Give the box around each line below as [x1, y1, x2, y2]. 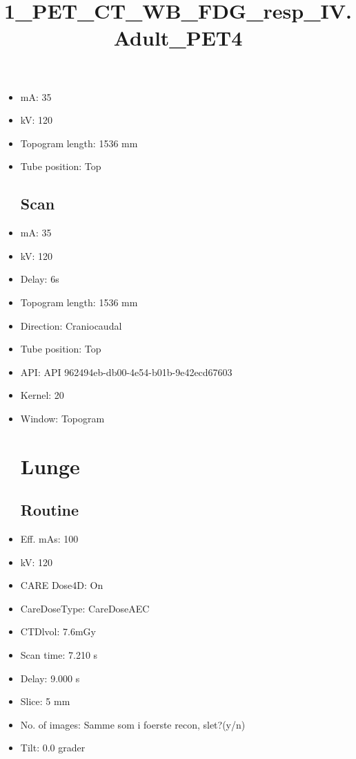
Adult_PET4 [113, 24, 243, 52]
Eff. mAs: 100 [20, 532, 79, 546]
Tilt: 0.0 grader [20, 740, 86, 755]
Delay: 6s [20, 272, 59, 286]
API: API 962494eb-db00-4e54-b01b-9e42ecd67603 [20, 364, 233, 379]
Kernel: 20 [20, 388, 64, 402]
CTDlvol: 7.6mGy [20, 624, 96, 639]
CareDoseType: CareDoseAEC [20, 601, 150, 615]
